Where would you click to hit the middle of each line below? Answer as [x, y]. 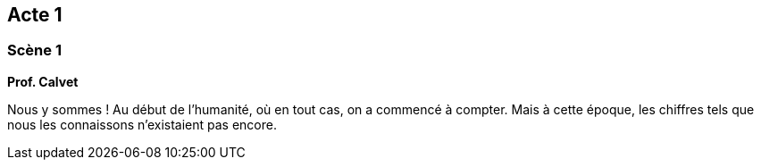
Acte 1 [35, 15]
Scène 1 [34, 50]
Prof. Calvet [43, 81]
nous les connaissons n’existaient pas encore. [142, 124]
